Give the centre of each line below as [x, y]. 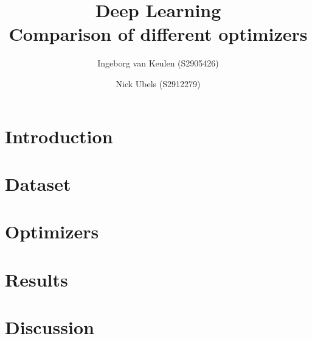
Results [36, 279]
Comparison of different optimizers [158, 34]
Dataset [38, 183]
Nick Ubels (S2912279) [158, 83]
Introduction [59, 136]
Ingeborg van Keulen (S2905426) [158, 63]
